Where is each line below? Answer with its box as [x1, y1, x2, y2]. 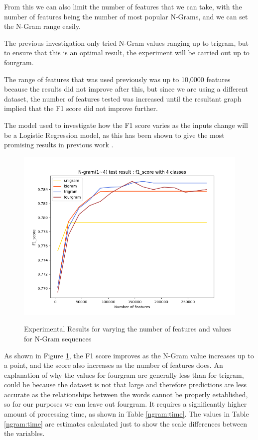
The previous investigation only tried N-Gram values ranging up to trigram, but [4, 37, 249, 48]
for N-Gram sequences [24, 333, 92, 343]
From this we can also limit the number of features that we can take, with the [4, 1, 242, 11]
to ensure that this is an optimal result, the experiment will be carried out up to [4, 47, 250, 58]
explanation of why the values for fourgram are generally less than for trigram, [4, 369, 244, 380]
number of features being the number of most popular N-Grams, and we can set [4, 11, 248, 21]
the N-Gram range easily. [4, 21, 81, 31]
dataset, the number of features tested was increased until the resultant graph [4, 93, 242, 104]
